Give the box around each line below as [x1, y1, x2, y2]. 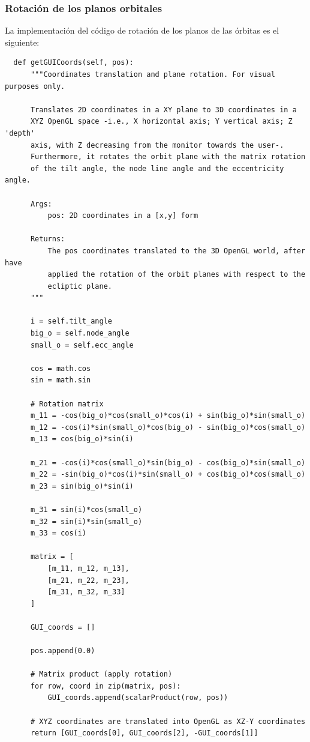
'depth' [5, 128, 35, 137]
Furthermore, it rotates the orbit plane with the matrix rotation [30, 152, 306, 161]
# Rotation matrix [30, 399, 104, 408]
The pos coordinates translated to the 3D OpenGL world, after [47, 246, 306, 255]
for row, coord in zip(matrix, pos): [30, 681, 181, 690]
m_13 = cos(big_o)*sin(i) [30, 435, 134, 444]
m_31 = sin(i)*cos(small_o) [30, 505, 143, 514]
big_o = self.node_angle [30, 329, 130, 338]
